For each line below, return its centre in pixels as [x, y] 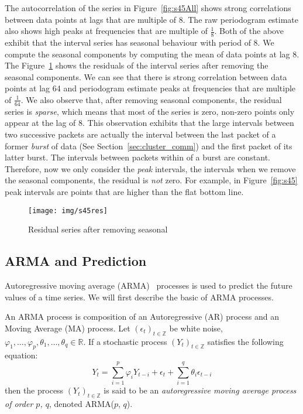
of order [19, 403]
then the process [34, 390]
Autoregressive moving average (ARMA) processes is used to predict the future [149, 285]
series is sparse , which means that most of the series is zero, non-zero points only [150, 111]
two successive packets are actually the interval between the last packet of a [140, 134]
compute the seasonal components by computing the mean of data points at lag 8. [152, 54]
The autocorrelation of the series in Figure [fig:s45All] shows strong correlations [148, 8]
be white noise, [196, 328]
